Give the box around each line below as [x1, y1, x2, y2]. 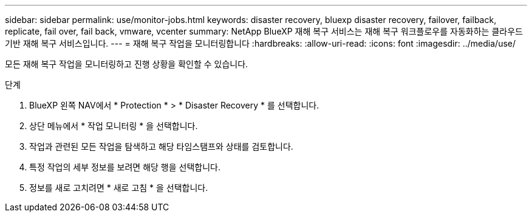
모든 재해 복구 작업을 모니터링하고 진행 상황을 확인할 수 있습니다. [5, 59, 248, 69]
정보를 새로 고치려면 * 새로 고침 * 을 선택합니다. [29, 182, 208, 193]
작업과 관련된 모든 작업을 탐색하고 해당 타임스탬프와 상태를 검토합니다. [29, 141, 293, 152]
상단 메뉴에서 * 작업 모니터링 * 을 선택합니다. [29, 121, 198, 131]
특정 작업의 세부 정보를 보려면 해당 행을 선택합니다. [29, 162, 220, 172]
